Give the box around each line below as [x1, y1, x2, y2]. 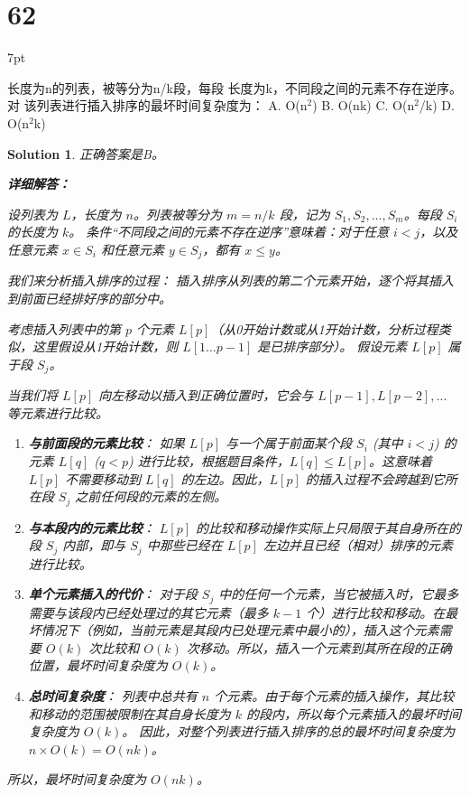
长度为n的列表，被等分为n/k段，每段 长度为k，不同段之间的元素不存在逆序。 [7, 78, 463, 97]
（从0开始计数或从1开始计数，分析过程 [210, 319, 438, 338]
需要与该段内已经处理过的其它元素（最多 [28, 603, 269, 622]
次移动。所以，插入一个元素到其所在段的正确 [186, 638, 452, 657]
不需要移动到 [65, 469, 142, 488]
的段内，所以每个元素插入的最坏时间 [246, 704, 462, 723]
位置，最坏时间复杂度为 [28, 656, 168, 675]
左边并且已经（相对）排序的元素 [263, 536, 453, 555]
